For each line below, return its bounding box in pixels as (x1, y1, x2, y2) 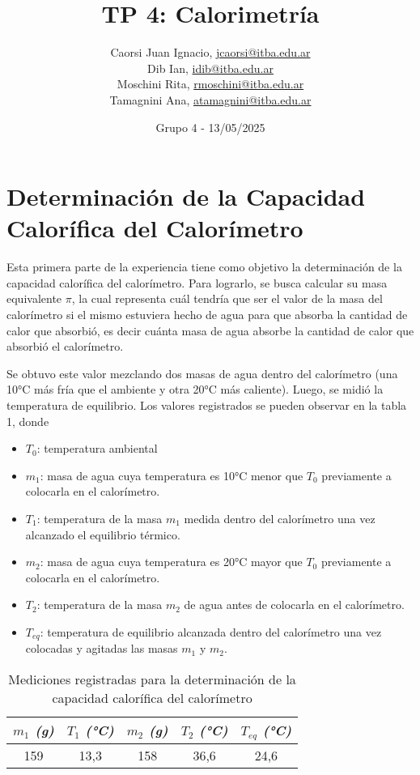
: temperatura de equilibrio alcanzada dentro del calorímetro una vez (40, 623, 382, 640)
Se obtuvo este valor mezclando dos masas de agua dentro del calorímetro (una (6, 364, 398, 381)
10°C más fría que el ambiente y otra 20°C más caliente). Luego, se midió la (6, 381, 384, 398)
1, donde (6, 412, 49, 429)
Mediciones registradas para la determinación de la (8, 669, 296, 688)
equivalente (6, 290, 62, 307)
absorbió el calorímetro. (6, 338, 124, 355)
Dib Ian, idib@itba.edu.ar (147, 59, 274, 76)
